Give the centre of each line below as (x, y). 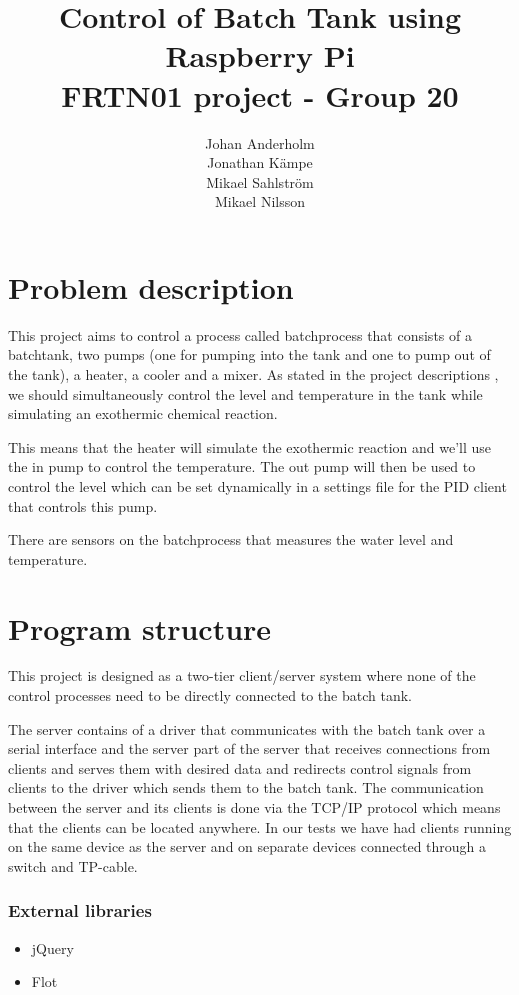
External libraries (80, 910)
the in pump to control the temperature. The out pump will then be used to (242, 466)
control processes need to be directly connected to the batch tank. (210, 695)
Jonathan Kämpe (260, 162)
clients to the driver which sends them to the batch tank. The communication (246, 787)
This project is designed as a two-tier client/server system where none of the (242, 675)
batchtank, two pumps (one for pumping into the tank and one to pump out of (249, 354)
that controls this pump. (83, 505)
